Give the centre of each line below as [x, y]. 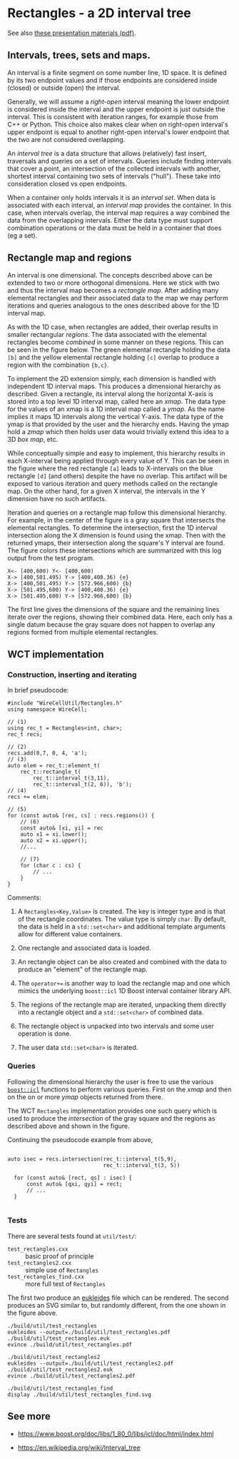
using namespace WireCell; [47, 710]
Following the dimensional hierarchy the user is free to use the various [111, 1081]
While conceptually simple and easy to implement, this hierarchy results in [116, 453]
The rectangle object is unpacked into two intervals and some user [116, 1026]
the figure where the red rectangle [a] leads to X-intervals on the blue [110, 468]
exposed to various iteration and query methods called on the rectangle [113, 483]
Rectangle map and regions [70, 258]
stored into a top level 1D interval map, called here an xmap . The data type [117, 401]
